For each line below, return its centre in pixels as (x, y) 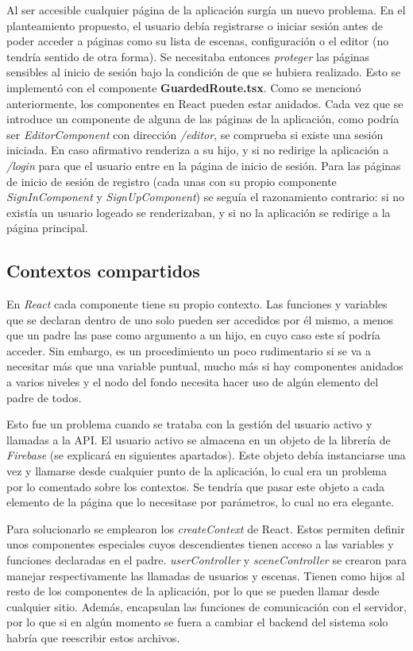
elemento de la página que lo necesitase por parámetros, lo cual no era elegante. (200, 502)
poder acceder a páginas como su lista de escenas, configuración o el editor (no (198, 41)
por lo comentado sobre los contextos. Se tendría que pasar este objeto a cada (196, 486)
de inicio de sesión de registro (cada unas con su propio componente (172, 181)
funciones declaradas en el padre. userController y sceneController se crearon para (206, 560)
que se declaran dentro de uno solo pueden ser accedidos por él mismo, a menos (200, 319)
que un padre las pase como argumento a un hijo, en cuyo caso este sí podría (193, 335)
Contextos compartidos (103, 271)
